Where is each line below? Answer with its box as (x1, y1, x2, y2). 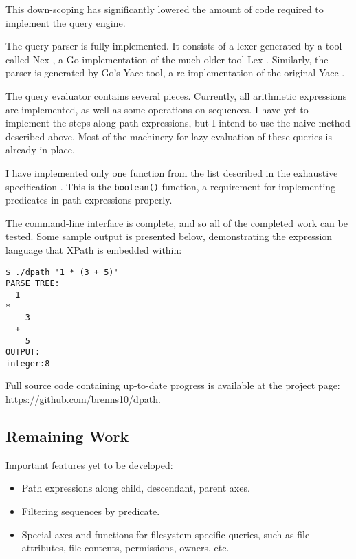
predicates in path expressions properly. (5, 193, 173, 207)
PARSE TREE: (5, 278, 60, 289)
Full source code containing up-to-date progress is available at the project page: (5, 378, 340, 393)
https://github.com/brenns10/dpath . (5, 392, 161, 406)
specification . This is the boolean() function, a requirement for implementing (5, 179, 336, 193)
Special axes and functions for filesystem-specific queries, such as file (21, 527, 310, 541)
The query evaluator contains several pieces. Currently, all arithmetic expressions (5, 88, 347, 102)
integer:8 (5, 358, 50, 369)
